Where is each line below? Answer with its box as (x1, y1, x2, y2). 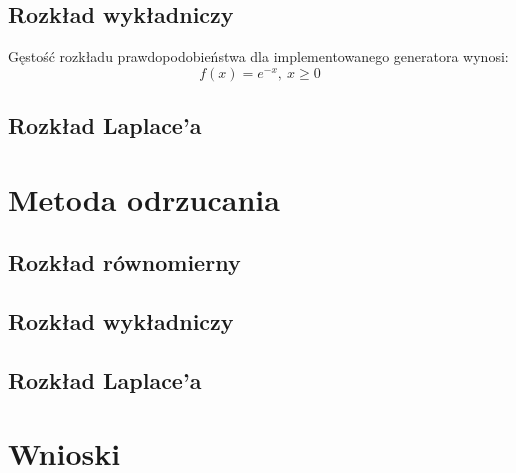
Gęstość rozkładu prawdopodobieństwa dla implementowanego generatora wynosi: (8, 46, 509, 67)
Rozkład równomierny (8, 247, 241, 278)
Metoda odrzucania (8, 178, 280, 219)
